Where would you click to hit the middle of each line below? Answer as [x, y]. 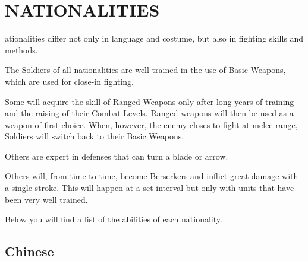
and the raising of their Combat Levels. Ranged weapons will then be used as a [149, 113]
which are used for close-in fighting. [69, 81]
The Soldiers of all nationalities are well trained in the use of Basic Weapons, [145, 70]
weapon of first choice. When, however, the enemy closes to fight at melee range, [151, 124]
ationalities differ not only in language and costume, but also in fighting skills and [154, 38]
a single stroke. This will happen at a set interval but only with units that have [150, 188]
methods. [21, 50]
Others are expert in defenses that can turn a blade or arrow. [117, 156]
